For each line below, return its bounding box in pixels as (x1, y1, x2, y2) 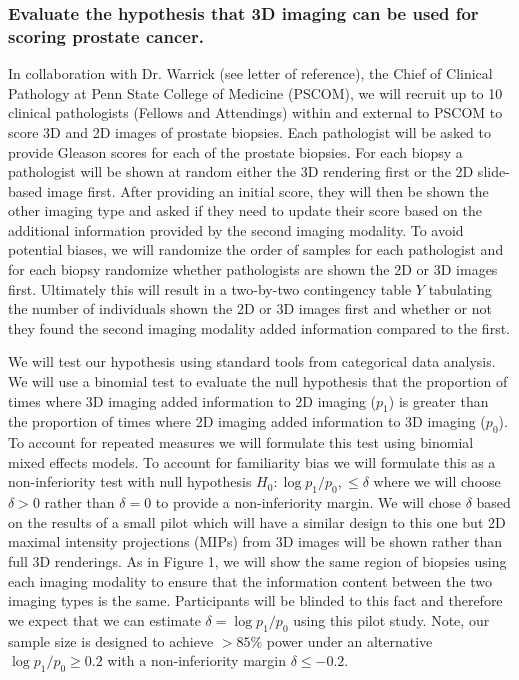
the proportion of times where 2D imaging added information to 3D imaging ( (8, 411, 486, 432)
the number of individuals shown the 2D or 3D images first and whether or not (8, 298, 492, 319)
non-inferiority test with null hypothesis (8, 471, 252, 492)
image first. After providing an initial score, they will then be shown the (46, 180, 489, 201)
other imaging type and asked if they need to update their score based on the (8, 200, 483, 221)
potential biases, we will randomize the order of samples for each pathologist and (8, 239, 504, 260)
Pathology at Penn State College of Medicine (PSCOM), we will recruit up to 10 (8, 82, 503, 103)
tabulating (428, 278, 492, 299)
